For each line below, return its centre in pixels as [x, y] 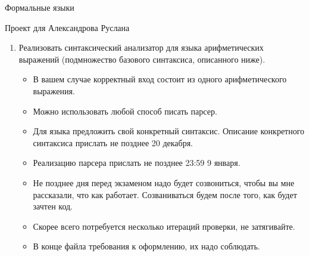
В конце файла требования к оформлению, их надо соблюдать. [146, 246]
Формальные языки [40, 7]
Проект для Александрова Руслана [67, 27]
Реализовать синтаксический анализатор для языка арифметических [141, 47]
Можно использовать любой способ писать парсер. [125, 111]
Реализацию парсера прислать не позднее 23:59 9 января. [137, 163]
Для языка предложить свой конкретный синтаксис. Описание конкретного [169, 131]
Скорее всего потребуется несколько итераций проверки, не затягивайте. [164, 226]
